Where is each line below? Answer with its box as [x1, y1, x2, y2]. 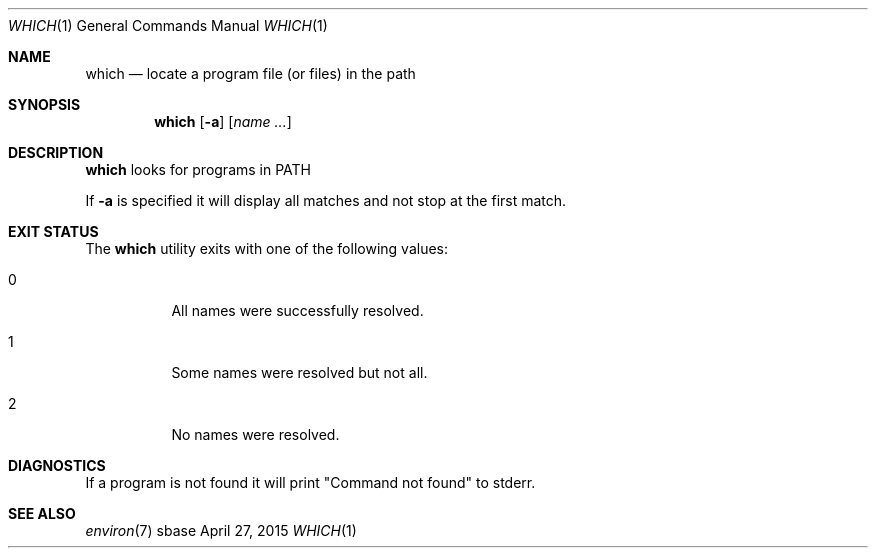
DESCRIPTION [8, 144, 104, 161]
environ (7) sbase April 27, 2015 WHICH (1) [85, 522, 357, 539]
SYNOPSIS [8, 96, 81, 113]
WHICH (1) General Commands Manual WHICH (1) [8, 17, 328, 34]
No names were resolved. [171, 426, 340, 443]
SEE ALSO [8, 505, 76, 522]
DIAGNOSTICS [8, 457, 106, 474]
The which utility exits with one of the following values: [85, 240, 448, 257]
